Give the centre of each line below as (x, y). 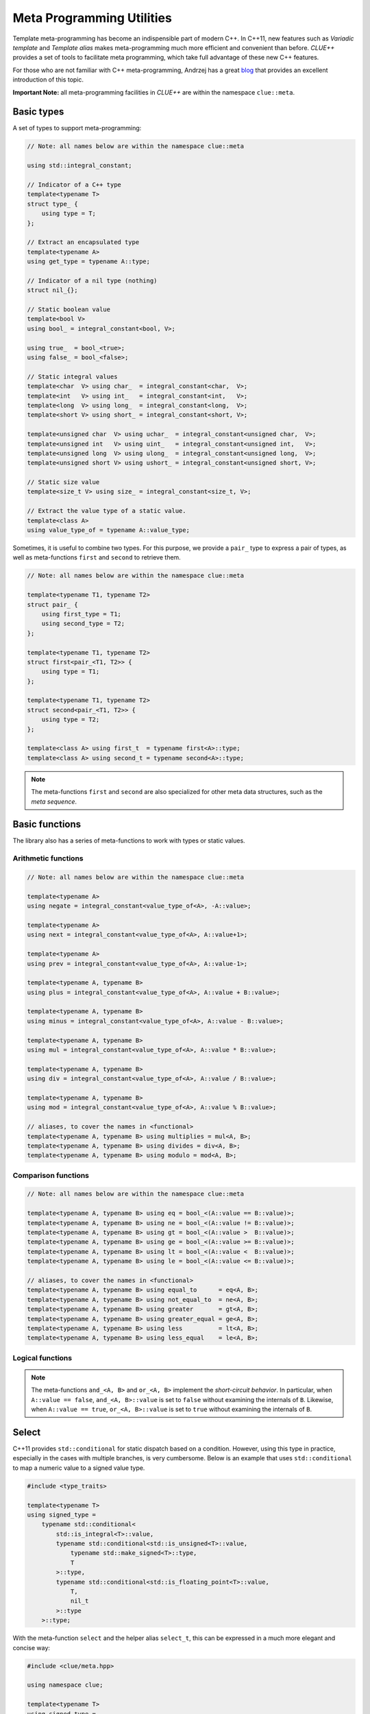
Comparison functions (51, 1175)
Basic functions (47, 824)
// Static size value (63, 482)
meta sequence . (54, 801)
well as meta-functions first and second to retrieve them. (97, 557)
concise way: (32, 1647)
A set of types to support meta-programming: (77, 128)
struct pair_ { (52, 604)
